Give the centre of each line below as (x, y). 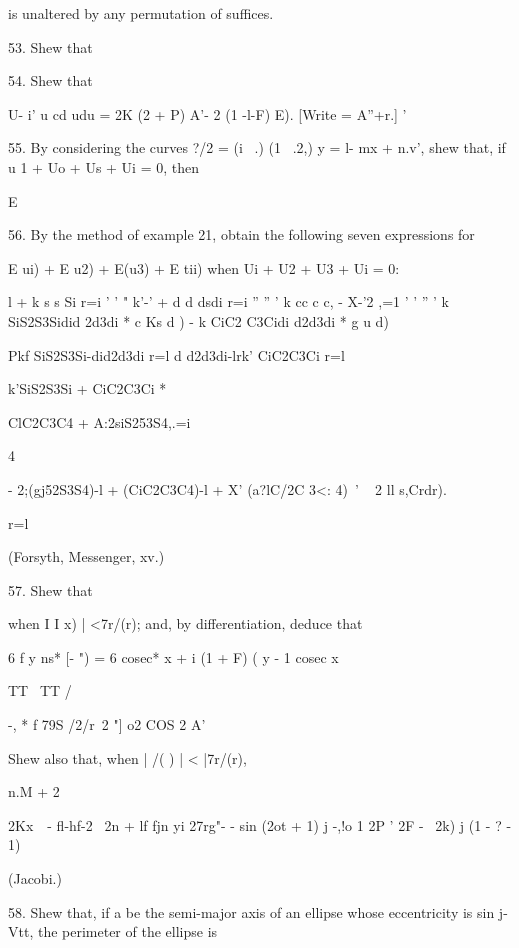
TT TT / (40, 690)
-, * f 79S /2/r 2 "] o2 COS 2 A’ (107, 724)
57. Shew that (50, 589)
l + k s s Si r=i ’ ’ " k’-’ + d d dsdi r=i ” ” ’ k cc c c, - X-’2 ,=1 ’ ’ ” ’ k (229, 301)
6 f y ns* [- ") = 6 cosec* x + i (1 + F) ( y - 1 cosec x (173, 656)
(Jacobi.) (35, 878)
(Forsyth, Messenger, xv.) (86, 556)
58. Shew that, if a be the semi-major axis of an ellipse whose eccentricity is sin (251, 911)
